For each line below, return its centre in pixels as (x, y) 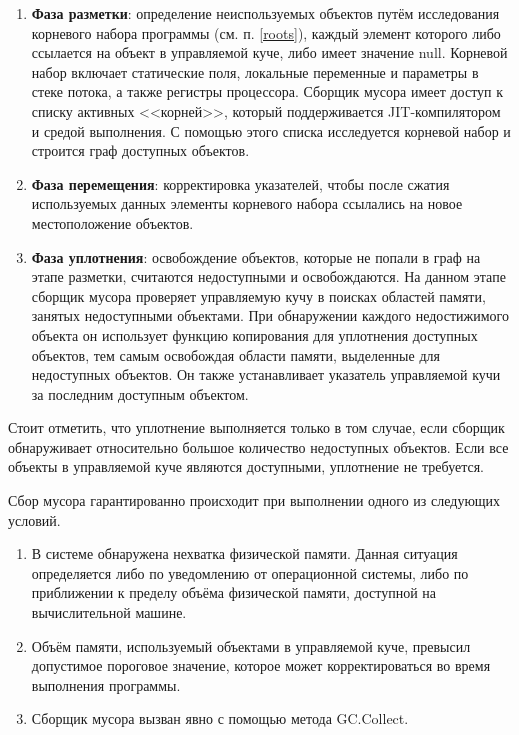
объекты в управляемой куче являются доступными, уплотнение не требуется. (246, 466)
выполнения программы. (106, 684)
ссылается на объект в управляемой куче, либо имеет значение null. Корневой (269, 52)
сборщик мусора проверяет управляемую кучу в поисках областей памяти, (258, 295)
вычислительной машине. (109, 612)
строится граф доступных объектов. (140, 150)
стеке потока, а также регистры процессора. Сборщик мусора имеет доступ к (267, 91)
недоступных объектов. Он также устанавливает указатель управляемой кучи (266, 374)
